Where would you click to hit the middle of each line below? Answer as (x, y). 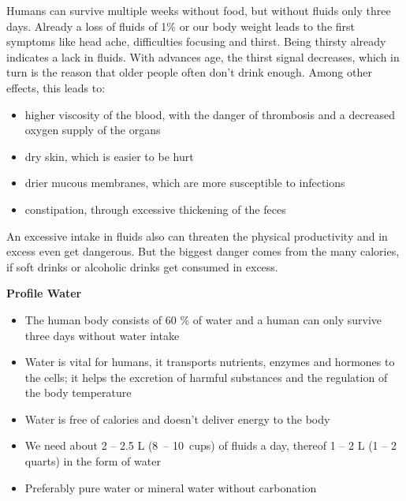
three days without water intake (102, 335)
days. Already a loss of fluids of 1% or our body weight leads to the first (181, 26)
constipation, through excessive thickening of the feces (155, 209)
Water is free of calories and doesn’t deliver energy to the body (177, 419)
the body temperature (78, 393)
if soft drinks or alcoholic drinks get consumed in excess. (142, 266)
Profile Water (44, 293)
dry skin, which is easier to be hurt (109, 156)
